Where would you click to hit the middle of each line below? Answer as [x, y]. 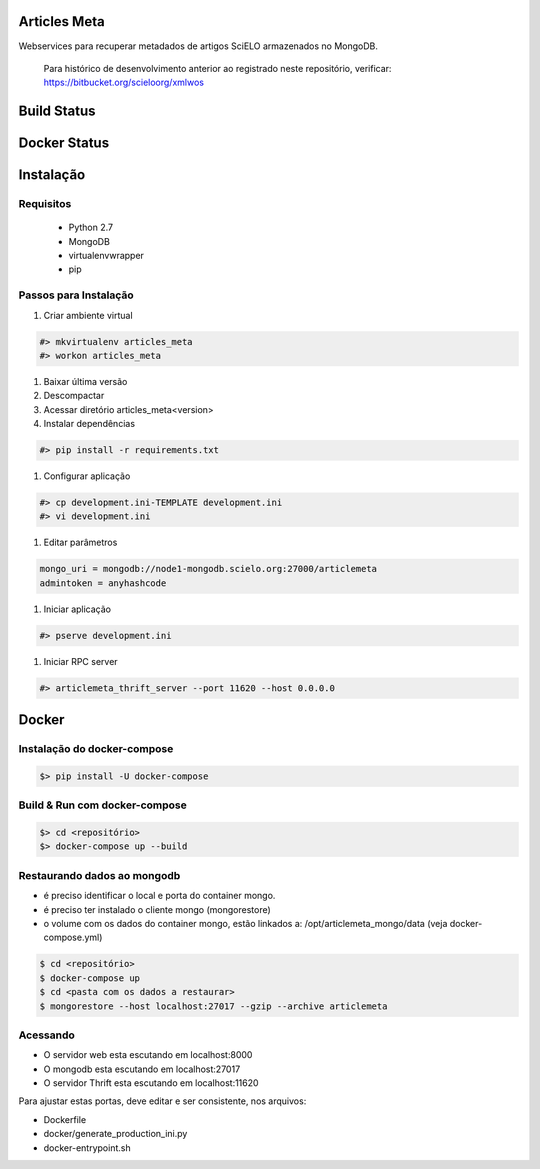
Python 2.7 [91, 227]
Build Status [57, 111]
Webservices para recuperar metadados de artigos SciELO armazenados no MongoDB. [198, 46]
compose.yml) [73, 937]
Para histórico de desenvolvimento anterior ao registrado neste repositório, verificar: [217, 68]
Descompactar [74, 396]
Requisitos [45, 204]
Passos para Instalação [76, 295]
